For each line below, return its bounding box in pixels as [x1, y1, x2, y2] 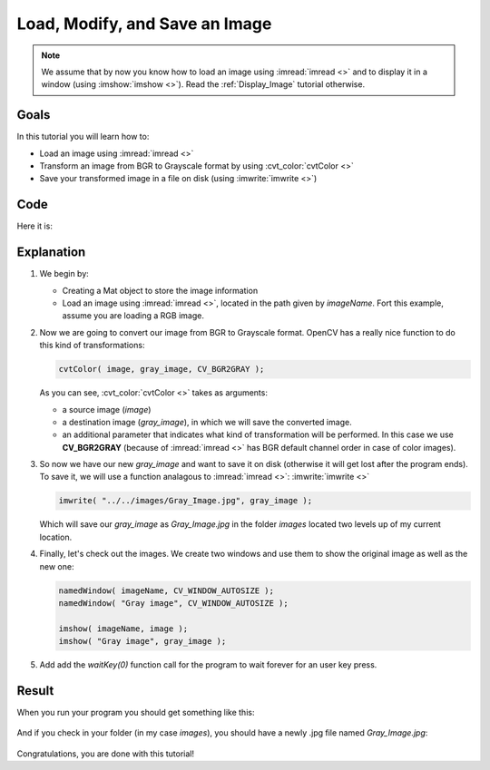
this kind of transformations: [39, 340, 145, 351]
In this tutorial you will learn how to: [16, 132, 150, 142]
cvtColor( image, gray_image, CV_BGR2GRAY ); [58, 364, 265, 375]
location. [39, 531, 73, 542]
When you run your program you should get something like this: [16, 707, 255, 718]
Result [16, 683, 54, 698]
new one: [39, 560, 74, 571]
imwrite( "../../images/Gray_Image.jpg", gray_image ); [58, 495, 313, 506]
